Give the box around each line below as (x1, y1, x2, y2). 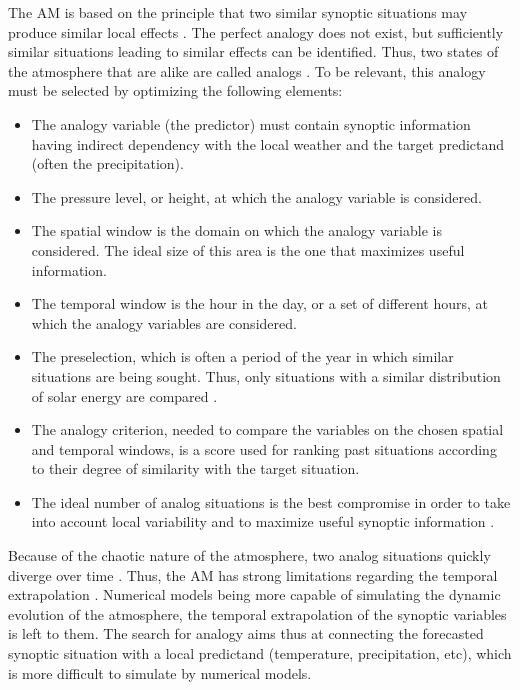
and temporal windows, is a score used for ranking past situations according (31, 438, 497, 459)
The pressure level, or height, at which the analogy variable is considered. (31, 186, 482, 207)
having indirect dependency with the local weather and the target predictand (31, 133, 505, 154)
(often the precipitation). (31, 153, 184, 174)
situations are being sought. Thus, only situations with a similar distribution (31, 365, 501, 386)
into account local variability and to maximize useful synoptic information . (31, 511, 495, 532)
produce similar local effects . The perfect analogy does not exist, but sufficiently (8, 21, 504, 42)
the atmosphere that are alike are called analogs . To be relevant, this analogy (8, 60, 486, 81)
